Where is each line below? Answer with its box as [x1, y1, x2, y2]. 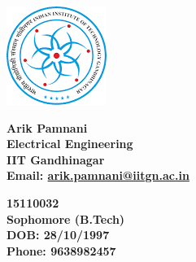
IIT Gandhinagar [7, 151, 105, 168]
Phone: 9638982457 [7, 242, 116, 259]
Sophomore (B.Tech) [7, 210, 125, 227]
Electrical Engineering [7, 135, 133, 152]
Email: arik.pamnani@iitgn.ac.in [7, 167, 189, 184]
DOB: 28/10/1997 [7, 226, 110, 243]
